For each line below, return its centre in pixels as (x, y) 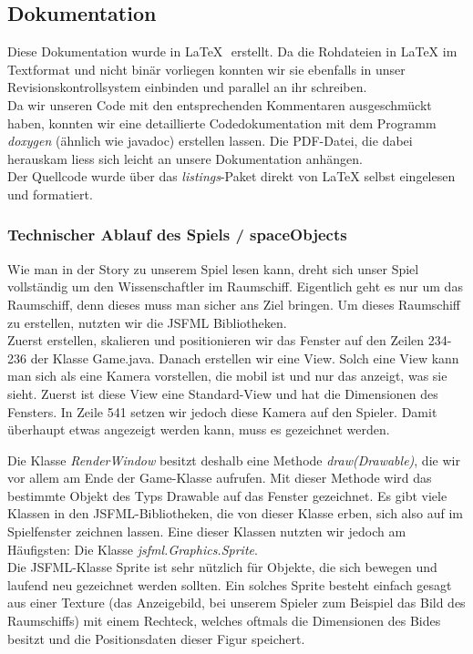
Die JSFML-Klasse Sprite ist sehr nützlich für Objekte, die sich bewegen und (222, 567)
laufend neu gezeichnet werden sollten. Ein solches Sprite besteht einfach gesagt (230, 584)
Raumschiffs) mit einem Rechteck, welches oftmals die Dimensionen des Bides (224, 621)
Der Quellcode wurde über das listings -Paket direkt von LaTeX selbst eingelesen (231, 176)
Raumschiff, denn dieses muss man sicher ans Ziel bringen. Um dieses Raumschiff (234, 304)
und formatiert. (50, 194)
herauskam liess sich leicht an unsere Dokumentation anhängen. (185, 158)
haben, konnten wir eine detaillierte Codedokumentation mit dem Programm (222, 123)
